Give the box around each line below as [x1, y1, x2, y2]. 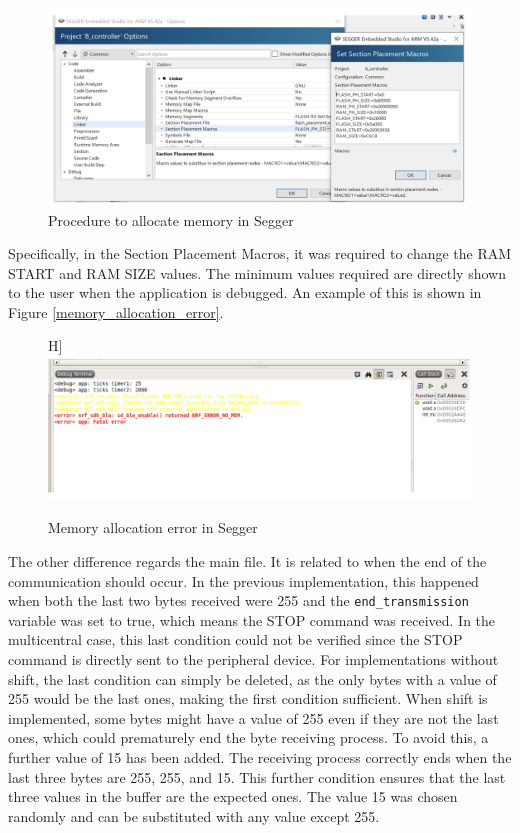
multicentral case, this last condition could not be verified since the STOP [8, 629, 463, 650]
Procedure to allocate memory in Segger [48, 209, 294, 230]
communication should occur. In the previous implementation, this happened [8, 570, 479, 591]
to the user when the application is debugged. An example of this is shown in [8, 282, 482, 303]
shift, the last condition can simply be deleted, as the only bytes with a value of [8, 668, 497, 689]
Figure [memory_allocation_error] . [8, 301, 224, 322]
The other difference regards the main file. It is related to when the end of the [8, 550, 487, 571]
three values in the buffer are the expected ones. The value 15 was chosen [8, 786, 458, 807]
